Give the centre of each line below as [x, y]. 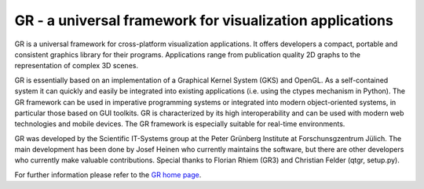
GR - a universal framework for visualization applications [204, 20]
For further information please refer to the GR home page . [108, 174]
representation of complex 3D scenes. [77, 66]
